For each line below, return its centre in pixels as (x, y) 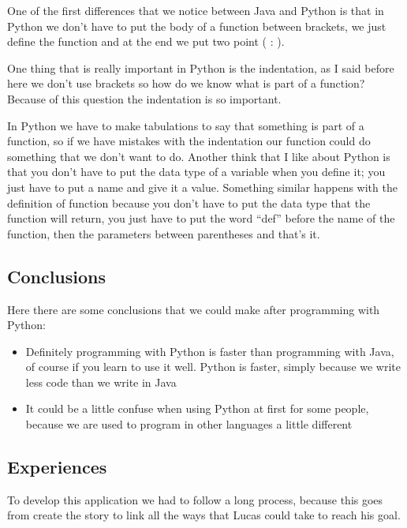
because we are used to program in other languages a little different (189, 424)
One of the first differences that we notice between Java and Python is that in (196, 10)
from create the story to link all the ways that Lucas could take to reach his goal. (204, 515)
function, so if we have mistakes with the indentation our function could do (189, 141)
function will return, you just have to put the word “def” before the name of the (201, 218)
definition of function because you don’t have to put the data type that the (189, 202)
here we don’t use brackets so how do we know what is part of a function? (186, 83)
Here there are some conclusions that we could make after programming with (194, 309)
